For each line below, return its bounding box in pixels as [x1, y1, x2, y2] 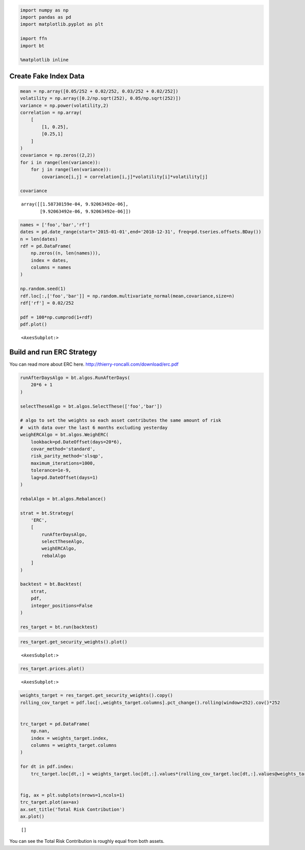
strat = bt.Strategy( [20, 510, 74, 516]
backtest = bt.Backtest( [20, 581, 82, 587]
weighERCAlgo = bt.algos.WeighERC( [20, 432, 109, 437]
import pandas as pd [20, 14, 71, 20]
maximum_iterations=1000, [30, 460, 96, 466]
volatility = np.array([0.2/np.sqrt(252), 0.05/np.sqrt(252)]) [20, 96, 181, 101]
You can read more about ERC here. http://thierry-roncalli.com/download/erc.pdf [9, 361, 179, 367]
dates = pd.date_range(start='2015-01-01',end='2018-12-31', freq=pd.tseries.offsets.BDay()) [20, 229, 262, 235]
